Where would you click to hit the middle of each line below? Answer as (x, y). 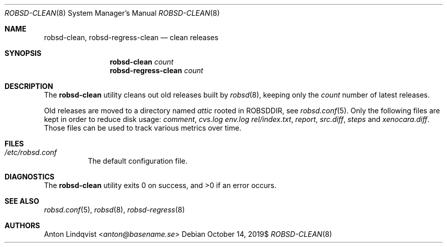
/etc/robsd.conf (31, 152)
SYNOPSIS (23, 53)
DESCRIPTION (29, 86)
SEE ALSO (22, 201)
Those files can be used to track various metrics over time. (143, 128)
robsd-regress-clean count (156, 70)
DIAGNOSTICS (30, 177)
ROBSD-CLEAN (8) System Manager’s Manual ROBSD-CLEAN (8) (112, 13)
